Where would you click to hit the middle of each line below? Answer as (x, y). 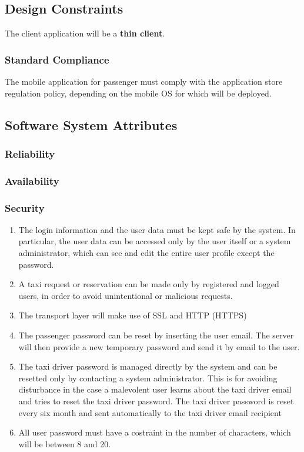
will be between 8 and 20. (65, 443)
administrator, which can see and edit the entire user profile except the (146, 253)
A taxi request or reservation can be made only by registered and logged (149, 284)
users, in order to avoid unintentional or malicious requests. (126, 295)
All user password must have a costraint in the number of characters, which (155, 432)
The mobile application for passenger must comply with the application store (144, 82)
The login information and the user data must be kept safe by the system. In (157, 229)
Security (25, 207)
